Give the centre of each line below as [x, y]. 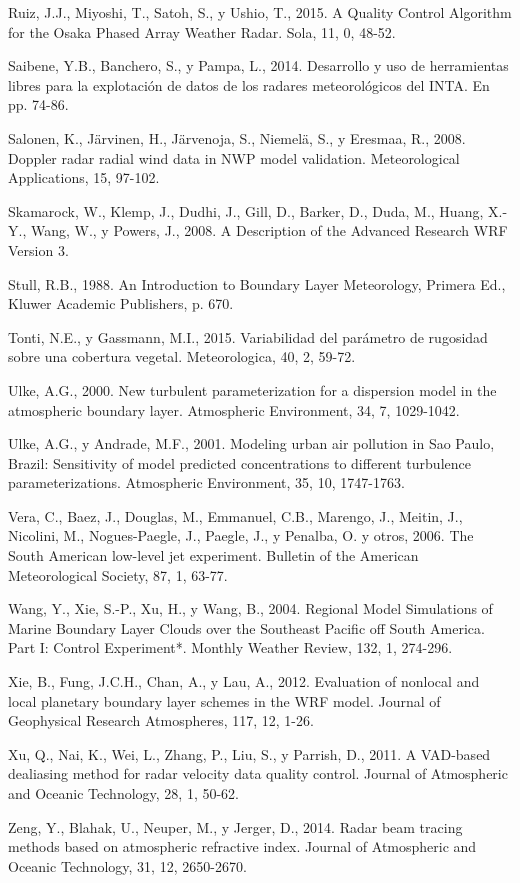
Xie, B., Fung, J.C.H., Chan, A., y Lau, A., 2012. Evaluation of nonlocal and [244, 681]
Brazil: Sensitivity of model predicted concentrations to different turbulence [239, 462]
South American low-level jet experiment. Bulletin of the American [213, 555]
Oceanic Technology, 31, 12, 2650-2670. [127, 865]
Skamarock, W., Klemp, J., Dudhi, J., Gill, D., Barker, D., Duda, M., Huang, [246, 210]
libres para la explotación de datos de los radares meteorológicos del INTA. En [249, 84]
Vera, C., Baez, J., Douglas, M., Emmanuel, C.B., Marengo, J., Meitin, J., [235, 515]
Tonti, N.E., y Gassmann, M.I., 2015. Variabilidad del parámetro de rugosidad [248, 336]
